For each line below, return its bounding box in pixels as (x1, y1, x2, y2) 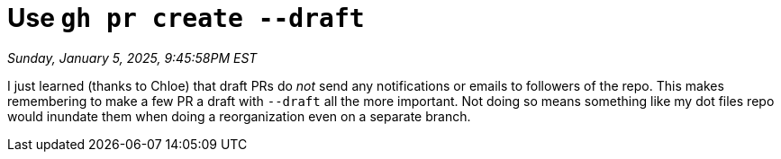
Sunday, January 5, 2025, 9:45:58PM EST (7, 49, 258, 66)
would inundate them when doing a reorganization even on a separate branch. (7, 108, 471, 124)
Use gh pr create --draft (7, 3, 365, 33)
